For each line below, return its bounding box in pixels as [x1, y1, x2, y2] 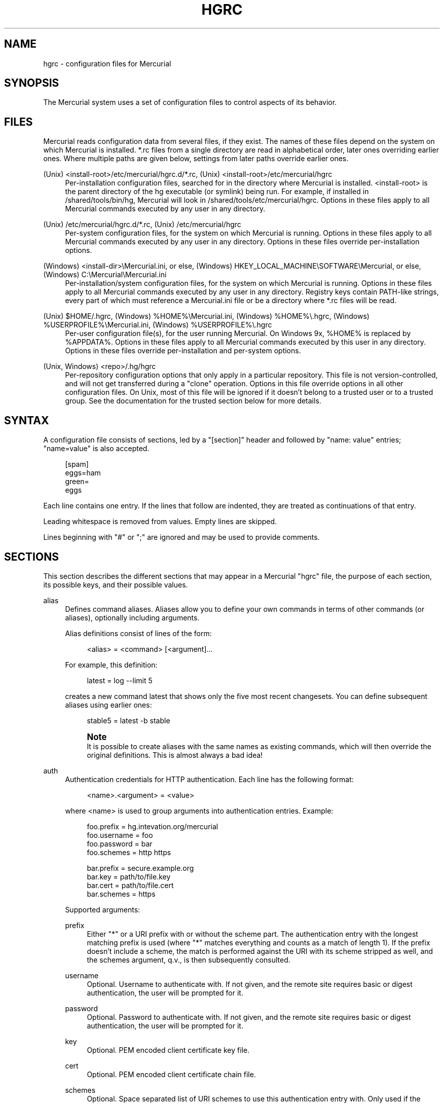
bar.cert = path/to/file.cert [87, 880, 174, 890]
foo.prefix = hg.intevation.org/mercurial [87, 822, 218, 831]
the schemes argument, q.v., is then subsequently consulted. [87, 955, 290, 964]
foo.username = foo [87, 830, 153, 839]
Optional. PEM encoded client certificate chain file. [87, 1070, 256, 1079]
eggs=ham [65, 468, 101, 477]
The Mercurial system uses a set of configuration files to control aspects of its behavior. [43, 98, 337, 107]
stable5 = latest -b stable [87, 716, 170, 725]
